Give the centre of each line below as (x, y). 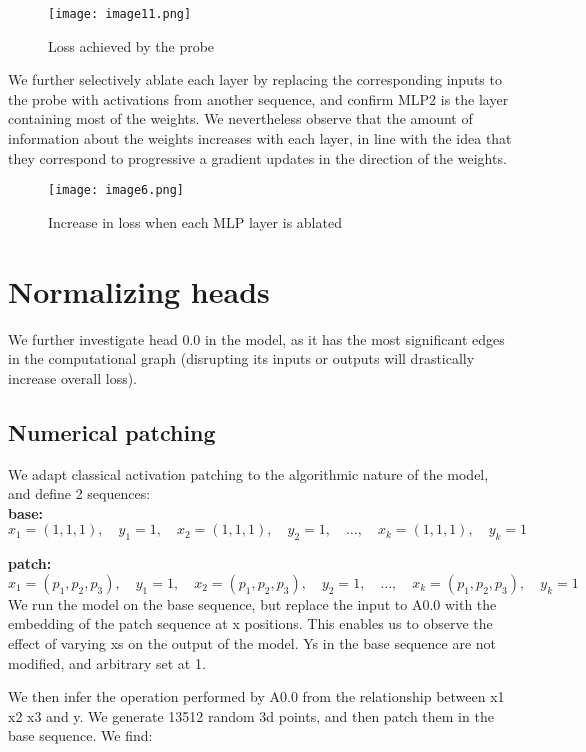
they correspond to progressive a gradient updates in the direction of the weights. (257, 157)
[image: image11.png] (120, 14)
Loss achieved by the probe (131, 45)
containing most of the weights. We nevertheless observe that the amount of (240, 118)
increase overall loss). (73, 377)
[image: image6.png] (116, 190)
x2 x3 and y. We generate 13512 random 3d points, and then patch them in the (251, 715)
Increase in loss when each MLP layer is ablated (195, 221)
